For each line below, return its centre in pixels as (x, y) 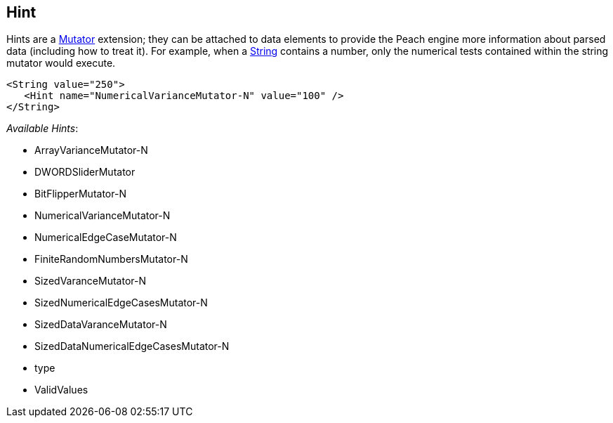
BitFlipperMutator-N (80, 194)
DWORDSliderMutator (85, 172)
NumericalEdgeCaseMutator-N (106, 237)
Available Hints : (42, 129)
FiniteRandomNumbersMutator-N (111, 259)
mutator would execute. (61, 63)
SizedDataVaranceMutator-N (101, 325)
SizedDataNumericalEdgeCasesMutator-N (132, 346)
